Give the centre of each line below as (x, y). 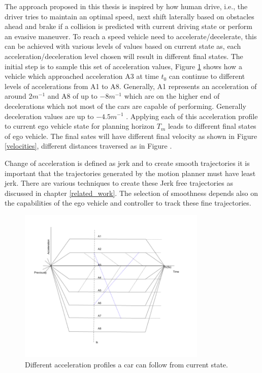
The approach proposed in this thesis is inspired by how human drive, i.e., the (126, 6)
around (15, 96)
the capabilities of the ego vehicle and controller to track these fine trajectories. (128, 203)
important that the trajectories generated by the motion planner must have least (130, 173)
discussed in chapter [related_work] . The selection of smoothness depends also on (131, 193)
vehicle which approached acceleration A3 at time (82, 76)
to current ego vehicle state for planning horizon (80, 126)
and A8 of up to (72, 96)
